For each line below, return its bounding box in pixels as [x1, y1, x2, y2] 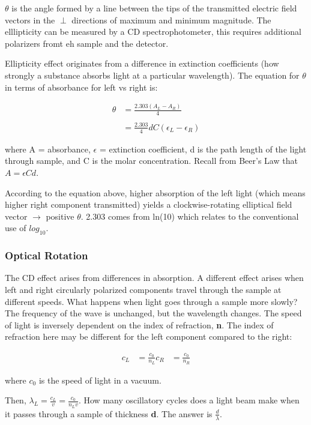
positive [46, 209, 74, 222]
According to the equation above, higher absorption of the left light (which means [5, 186, 306, 199]
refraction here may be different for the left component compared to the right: [5, 330, 292, 343]
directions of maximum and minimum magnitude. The [71, 13, 271, 26]
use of [5, 222, 26, 234]
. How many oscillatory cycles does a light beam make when [78, 394, 300, 406]
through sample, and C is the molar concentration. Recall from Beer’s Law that [5, 154, 298, 167]
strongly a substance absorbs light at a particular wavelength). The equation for [5, 68, 300, 81]
